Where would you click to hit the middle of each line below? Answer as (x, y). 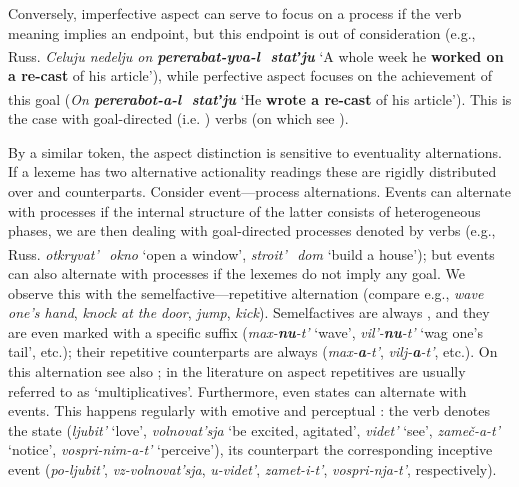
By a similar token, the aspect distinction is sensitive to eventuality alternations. (255, 151)
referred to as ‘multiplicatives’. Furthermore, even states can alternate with (237, 390)
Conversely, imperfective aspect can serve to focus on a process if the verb (235, 13)
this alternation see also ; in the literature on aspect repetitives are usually (237, 371)
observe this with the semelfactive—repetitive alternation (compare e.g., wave (246, 292)
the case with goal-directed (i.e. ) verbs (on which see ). (178, 118)
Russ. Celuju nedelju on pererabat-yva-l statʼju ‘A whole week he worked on (256, 55)
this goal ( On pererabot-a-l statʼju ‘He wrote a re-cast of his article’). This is (260, 98)
